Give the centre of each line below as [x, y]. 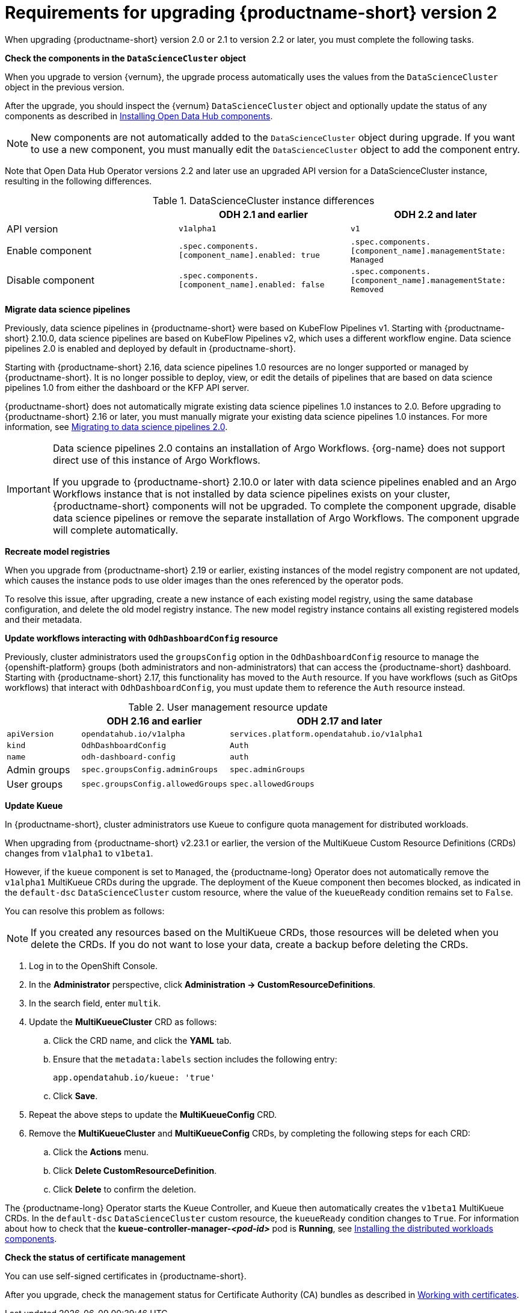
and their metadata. [44, 619]
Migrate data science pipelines [68, 309]
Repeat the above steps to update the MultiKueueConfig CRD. [153, 1114]
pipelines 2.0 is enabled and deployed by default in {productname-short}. [150, 348]
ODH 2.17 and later [339, 721]
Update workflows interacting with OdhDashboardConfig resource [142, 638]
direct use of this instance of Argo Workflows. [156, 460]
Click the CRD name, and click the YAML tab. [142, 1040]
